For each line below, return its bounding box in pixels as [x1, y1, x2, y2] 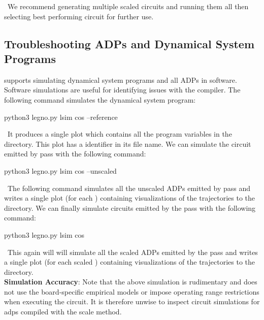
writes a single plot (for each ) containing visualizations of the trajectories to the [4, 193, 255, 203]
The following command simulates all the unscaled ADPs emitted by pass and [7, 182, 250, 193]
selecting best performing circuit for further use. [4, 11, 154, 21]
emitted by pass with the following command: [4, 148, 146, 159]
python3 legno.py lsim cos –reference [4, 111, 118, 122]
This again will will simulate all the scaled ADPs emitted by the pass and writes [7, 246, 258, 257]
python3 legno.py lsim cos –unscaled [4, 165, 117, 176]
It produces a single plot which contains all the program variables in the [7, 129, 232, 139]
